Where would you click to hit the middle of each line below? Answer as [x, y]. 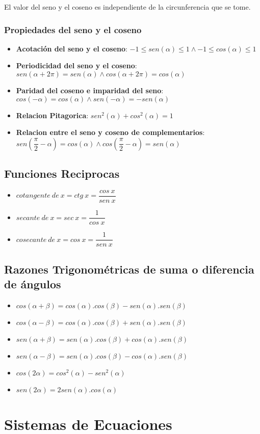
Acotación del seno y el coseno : [72, 48]
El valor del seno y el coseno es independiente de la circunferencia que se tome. [127, 7]
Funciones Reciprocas [62, 173]
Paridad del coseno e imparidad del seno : [90, 90]
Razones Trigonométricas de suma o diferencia [129, 269]
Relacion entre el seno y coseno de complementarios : [110, 132]
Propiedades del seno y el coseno [73, 29]
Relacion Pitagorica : [52, 115]
